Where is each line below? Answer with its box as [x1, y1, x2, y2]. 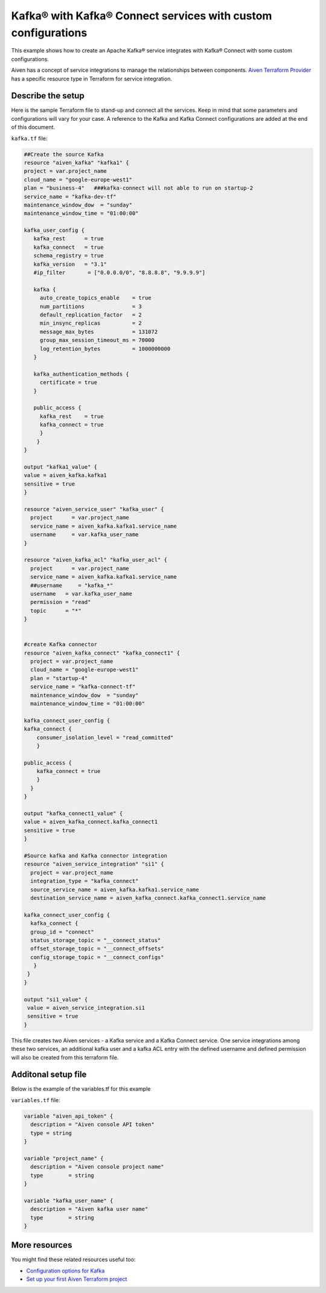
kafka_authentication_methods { [33, 370, 129, 377]
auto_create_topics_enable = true [39, 295, 152, 301]
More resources [11, 1240, 72, 1250]
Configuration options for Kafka [26, 1267, 105, 1274]
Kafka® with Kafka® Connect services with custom [11, 9, 272, 22]
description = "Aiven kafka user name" [30, 1205, 149, 1213]
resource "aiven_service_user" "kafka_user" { [24, 505, 164, 513]
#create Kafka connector [24, 641, 98, 648]
